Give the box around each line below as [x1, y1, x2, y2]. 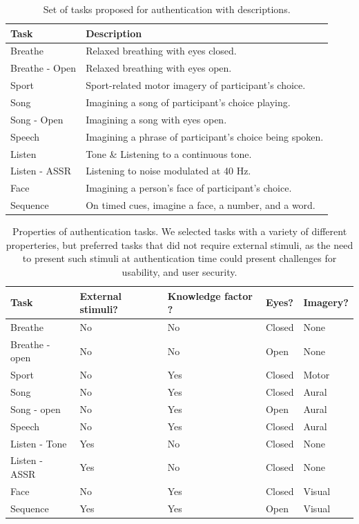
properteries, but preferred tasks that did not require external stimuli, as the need [6, 237, 353, 252]
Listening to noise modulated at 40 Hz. [86, 163, 251, 178]
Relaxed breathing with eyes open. [86, 61, 232, 75]
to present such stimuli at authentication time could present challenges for [22, 251, 337, 265]
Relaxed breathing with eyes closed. [86, 43, 237, 58]
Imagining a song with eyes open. [86, 112, 227, 126]
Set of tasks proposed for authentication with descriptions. [43, 2, 291, 16]
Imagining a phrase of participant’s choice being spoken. [86, 129, 324, 143]
